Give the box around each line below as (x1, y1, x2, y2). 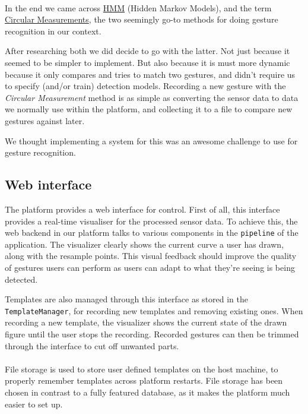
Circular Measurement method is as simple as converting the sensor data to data (5, 91, 299, 103)
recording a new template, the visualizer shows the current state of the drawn (5, 316, 287, 328)
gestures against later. (5, 114, 85, 127)
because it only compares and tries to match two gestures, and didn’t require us (5, 68, 296, 80)
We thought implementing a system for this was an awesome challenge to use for (5, 134, 298, 147)
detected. (5, 273, 38, 285)
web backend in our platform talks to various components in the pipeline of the (5, 226, 299, 239)
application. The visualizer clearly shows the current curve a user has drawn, (5, 238, 284, 250)
